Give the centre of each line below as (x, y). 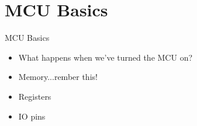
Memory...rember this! (58, 77)
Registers (35, 96)
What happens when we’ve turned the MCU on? (106, 57)
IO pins (32, 116)
